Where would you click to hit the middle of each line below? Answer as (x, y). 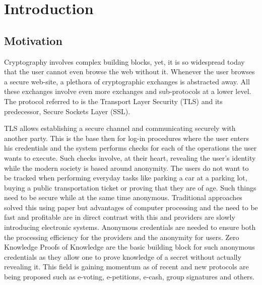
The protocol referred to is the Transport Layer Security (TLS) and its (113, 101)
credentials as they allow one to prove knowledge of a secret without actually (123, 256)
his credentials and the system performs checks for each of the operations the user (130, 148)
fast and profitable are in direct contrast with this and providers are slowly (120, 217)
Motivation (33, 40)
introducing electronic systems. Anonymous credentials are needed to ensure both (130, 227)
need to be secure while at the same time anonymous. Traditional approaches (123, 197)
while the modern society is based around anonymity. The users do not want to (126, 168)
